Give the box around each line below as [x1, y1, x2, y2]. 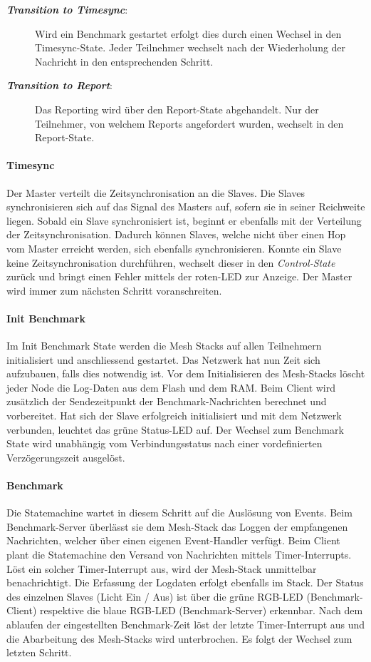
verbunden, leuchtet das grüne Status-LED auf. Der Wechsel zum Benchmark [6, 422, 344, 437]
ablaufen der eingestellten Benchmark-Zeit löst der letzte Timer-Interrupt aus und [6, 616, 365, 631]
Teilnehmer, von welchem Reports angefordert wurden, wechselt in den [35, 116, 344, 131]
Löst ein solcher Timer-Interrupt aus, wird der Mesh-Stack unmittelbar [6, 561, 317, 576]
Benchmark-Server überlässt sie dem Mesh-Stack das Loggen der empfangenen [6, 519, 348, 534]
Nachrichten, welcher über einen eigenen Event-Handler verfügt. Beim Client [6, 533, 340, 548]
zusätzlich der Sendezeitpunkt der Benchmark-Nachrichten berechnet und [6, 394, 327, 409]
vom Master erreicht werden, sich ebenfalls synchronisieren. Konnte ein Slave [6, 240, 342, 255]
